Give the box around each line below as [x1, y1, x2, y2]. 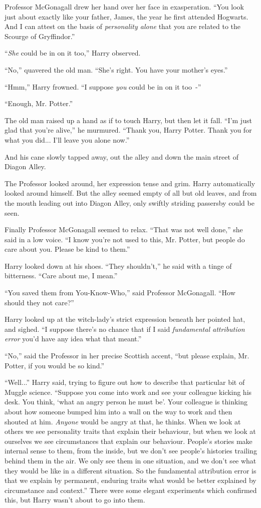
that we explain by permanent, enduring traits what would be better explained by [5, 475, 256, 485]
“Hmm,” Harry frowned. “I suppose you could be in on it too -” [5, 81, 201, 92]
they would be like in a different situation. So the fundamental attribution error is [5, 465, 256, 475]
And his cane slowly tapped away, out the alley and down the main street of [5, 151, 238, 162]
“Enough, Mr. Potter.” [5, 98, 73, 109]
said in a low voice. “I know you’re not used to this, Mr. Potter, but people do [5, 234, 245, 244]
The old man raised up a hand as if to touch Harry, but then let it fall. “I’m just [5, 115, 252, 125]
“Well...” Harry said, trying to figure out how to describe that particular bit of [5, 377, 245, 387]
